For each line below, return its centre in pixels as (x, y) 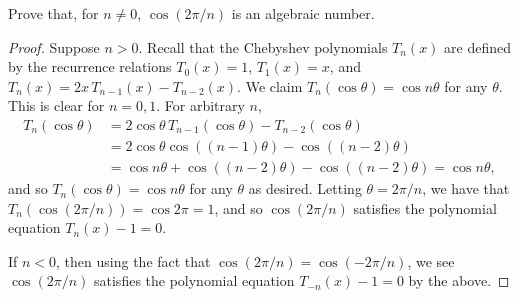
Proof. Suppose (54, 46)
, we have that (466, 188)
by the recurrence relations (90, 66)
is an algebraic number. (303, 13)
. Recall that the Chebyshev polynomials (263, 46)
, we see (431, 260)
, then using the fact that (133, 260)
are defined (478, 46)
